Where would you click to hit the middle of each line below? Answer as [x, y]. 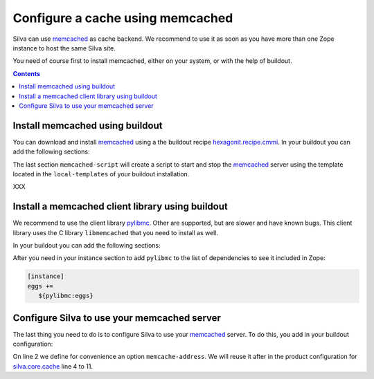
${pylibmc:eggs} [66, 296]
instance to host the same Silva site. [64, 48]
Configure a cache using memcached [123, 18]
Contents [27, 73]
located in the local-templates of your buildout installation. [101, 174]
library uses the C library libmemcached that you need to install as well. [115, 232]
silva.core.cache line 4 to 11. [53, 366]
